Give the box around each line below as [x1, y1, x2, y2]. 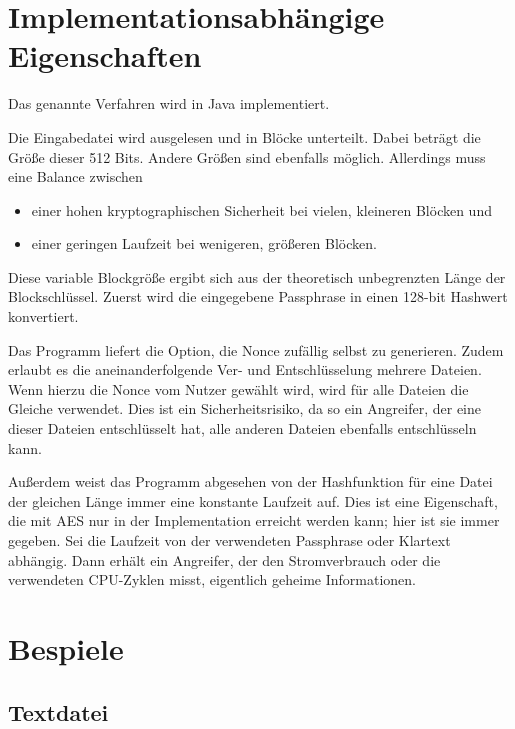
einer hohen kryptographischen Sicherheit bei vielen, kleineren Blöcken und [31, 199, 492, 220]
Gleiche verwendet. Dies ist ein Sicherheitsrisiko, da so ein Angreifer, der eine [8, 398, 481, 419]
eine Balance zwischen [8, 166, 143, 187]
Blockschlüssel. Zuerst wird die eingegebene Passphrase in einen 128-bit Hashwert [8, 286, 508, 307]
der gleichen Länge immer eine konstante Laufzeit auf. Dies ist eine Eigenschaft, [8, 490, 498, 511]
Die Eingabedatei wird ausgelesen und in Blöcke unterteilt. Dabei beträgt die [8, 126, 481, 147]
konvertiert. [8, 306, 79, 327]
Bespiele [8, 627, 124, 668]
